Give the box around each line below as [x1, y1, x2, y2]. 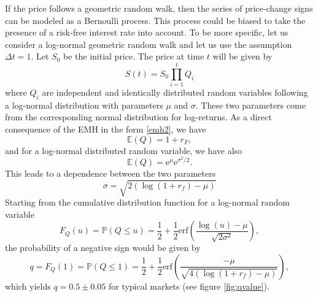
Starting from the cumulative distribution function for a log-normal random [5, 196, 290, 209]
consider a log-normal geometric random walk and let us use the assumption [5, 37, 292, 50]
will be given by [212, 50, 273, 63]
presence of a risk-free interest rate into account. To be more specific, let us [5, 26, 289, 39]
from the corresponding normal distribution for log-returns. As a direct [5, 110, 272, 123]
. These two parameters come [195, 98, 306, 111]
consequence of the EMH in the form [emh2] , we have [5, 123, 206, 136]
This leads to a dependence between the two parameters [5, 166, 216, 179]
